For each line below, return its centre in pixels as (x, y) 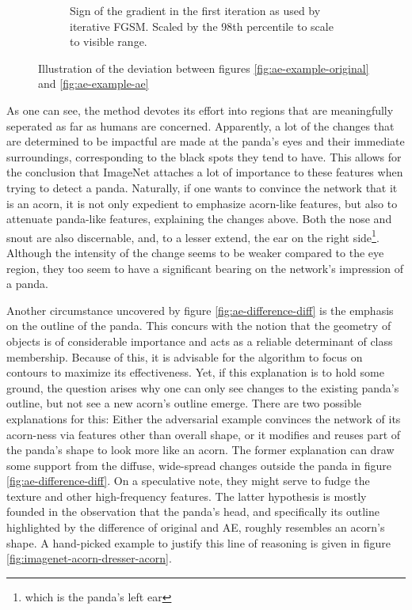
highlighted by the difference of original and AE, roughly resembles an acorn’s (196, 527)
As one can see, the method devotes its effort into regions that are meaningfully (200, 110)
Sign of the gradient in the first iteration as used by (195, 10)
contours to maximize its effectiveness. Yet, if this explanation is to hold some (195, 372)
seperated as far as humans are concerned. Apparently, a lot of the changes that (200, 125)
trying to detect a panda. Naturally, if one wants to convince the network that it (202, 187)
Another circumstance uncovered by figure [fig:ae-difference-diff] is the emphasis (200, 310)
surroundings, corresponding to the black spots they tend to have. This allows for (204, 156)
